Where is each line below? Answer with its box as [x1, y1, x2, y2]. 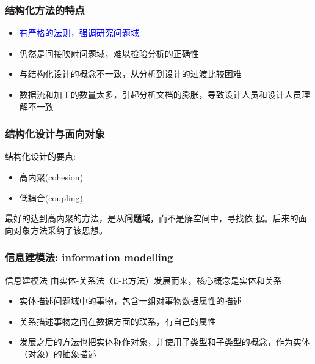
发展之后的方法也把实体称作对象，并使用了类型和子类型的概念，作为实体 [19, 335, 310, 348]
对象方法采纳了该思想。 [13, 223, 107, 236]
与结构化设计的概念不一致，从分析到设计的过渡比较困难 [19, 67, 242, 80]
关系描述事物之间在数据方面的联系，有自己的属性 [19, 314, 216, 327]
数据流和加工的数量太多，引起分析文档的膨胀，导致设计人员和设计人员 [19, 88, 302, 100]
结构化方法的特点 [5, 2, 85, 17]
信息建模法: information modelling [5, 250, 173, 265]
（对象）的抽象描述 [19, 347, 96, 360]
